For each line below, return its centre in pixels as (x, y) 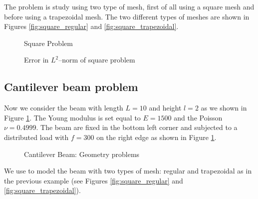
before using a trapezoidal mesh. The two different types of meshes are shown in (127, 16)
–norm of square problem (97, 60)
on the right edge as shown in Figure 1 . (156, 137)
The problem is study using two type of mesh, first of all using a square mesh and (129, 6)
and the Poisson (198, 117)
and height (165, 108)
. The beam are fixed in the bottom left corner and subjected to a (137, 127)
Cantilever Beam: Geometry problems (82, 154)
